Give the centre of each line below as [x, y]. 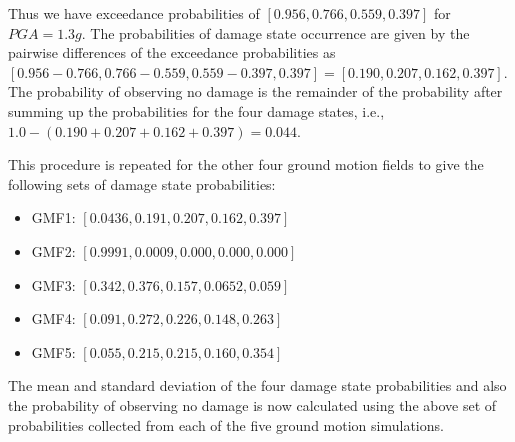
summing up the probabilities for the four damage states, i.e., [196, 110]
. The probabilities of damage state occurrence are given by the [275, 32]
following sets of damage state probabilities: [142, 183]
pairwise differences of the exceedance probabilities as [172, 52]
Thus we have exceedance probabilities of [134, 13]
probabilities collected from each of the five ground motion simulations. [226, 424]
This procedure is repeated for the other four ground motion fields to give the [246, 164]
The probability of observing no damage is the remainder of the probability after [255, 91]
